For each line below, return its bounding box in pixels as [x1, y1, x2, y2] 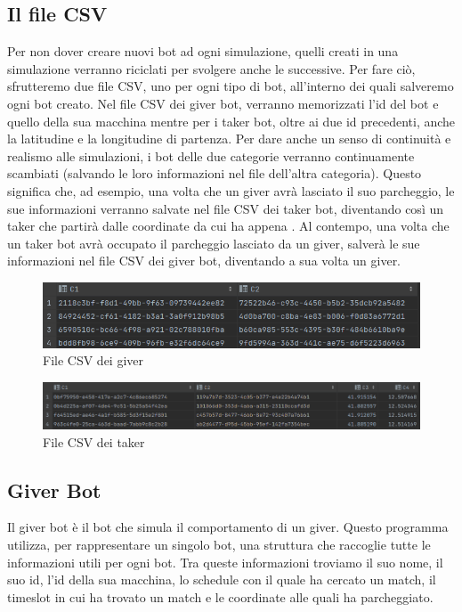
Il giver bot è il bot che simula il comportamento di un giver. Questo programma [7, 518, 449, 536]
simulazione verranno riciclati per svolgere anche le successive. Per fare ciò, [7, 59, 416, 78]
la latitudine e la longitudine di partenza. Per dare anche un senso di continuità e [7, 129, 451, 148]
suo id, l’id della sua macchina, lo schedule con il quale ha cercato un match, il [7, 570, 436, 589]
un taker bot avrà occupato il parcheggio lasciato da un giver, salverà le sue [7, 233, 420, 252]
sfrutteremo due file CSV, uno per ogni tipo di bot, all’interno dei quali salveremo [7, 77, 454, 95]
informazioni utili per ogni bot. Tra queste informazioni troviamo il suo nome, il [7, 552, 443, 571]
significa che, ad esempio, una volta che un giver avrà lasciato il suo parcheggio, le [7, 181, 455, 200]
